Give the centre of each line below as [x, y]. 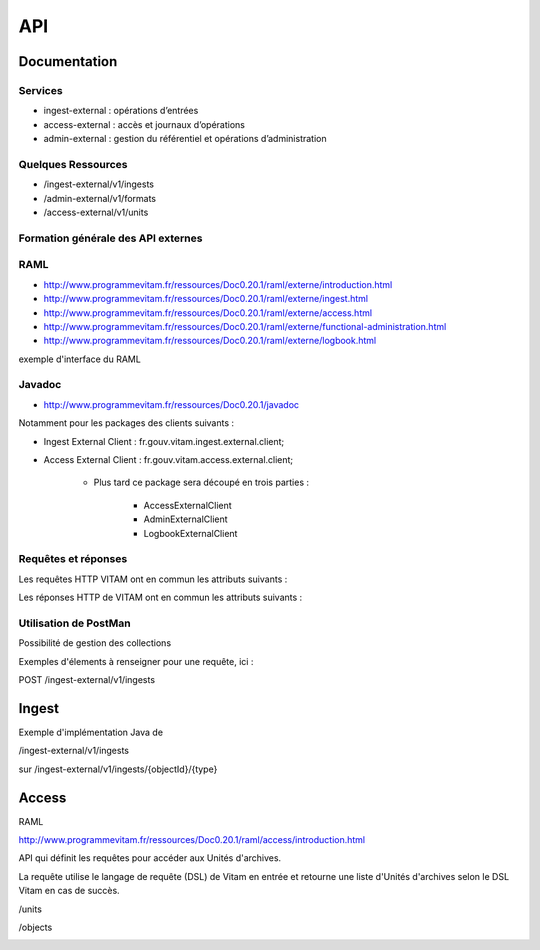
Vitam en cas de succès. [69, 891]
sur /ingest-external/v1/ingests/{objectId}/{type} [118, 769]
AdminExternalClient [186, 519]
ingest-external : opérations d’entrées [121, 111]
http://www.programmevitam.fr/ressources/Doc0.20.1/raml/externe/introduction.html [218, 284]
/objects [35, 927]
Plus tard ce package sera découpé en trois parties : [201, 482]
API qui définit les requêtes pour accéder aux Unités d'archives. [150, 858]
